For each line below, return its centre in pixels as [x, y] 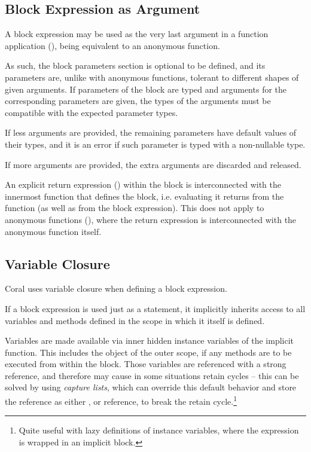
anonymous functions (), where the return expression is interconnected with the [151, 219]
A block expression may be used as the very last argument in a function [137, 34]
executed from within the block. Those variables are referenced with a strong [146, 364]
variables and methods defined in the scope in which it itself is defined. [135, 320]
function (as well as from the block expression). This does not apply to [135, 208]
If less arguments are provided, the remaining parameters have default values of [151, 132]
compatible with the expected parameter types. [92, 112]
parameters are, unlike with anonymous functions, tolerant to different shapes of [152, 77]
